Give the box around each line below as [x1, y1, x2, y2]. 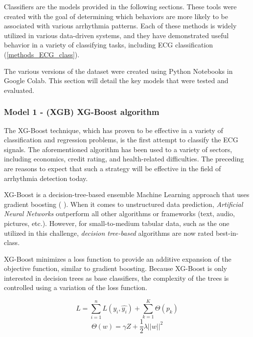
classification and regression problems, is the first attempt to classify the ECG [4, 135, 238, 145]
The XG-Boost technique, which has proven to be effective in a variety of [4, 125, 223, 135]
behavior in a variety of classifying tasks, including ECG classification [4, 40, 213, 50]
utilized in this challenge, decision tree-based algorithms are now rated [4, 227, 214, 238]
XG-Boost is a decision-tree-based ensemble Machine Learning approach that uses [4, 189, 250, 200]
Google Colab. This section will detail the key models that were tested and [4, 75, 229, 86]
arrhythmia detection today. [4, 173, 88, 183]
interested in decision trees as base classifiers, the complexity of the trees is [4, 272, 229, 283]
